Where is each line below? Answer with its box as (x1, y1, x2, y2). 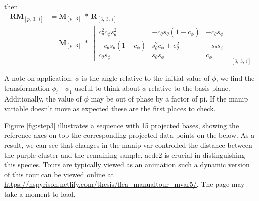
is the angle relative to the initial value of (81, 73, 210, 83)
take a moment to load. (4, 189, 76, 199)
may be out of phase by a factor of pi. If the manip (91, 93, 248, 104)
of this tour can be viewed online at (4, 169, 114, 179)
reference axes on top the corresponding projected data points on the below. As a (4, 130, 255, 140)
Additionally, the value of (4, 93, 82, 104)
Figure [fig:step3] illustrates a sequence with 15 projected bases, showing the (4, 120, 239, 130)
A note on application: (4, 73, 73, 83)
